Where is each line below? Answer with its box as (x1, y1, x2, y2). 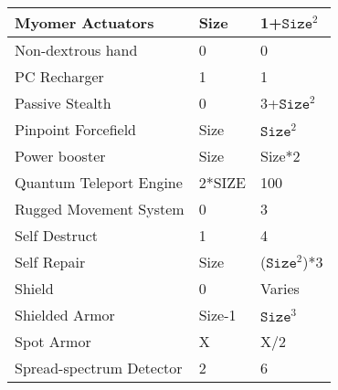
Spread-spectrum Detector (15, 357, 183, 378)
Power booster (15, 145, 106, 166)
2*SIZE (198, 172, 246, 193)
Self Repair (15, 251, 86, 272)
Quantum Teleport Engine (15, 172, 183, 193)
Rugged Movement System (15, 198, 185, 219)
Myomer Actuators (15, 12, 154, 33)
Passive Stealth (15, 92, 111, 113)
